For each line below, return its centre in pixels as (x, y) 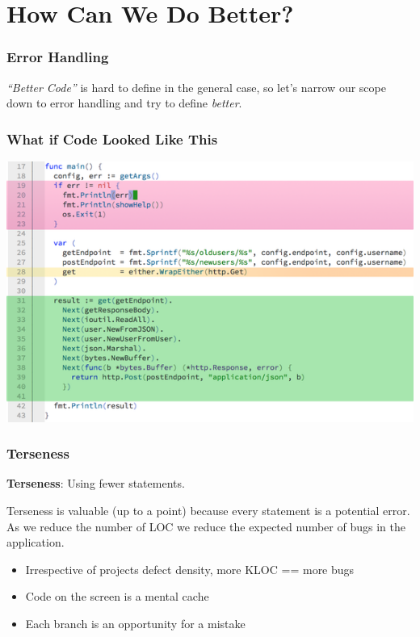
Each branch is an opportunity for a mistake (135, 623)
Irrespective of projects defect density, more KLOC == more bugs (190, 569)
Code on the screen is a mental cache (117, 596)
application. (36, 542)
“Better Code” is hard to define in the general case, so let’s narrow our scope (196, 87)
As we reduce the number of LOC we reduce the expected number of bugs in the (206, 526)
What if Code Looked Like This (112, 138)
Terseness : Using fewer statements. (96, 483)
